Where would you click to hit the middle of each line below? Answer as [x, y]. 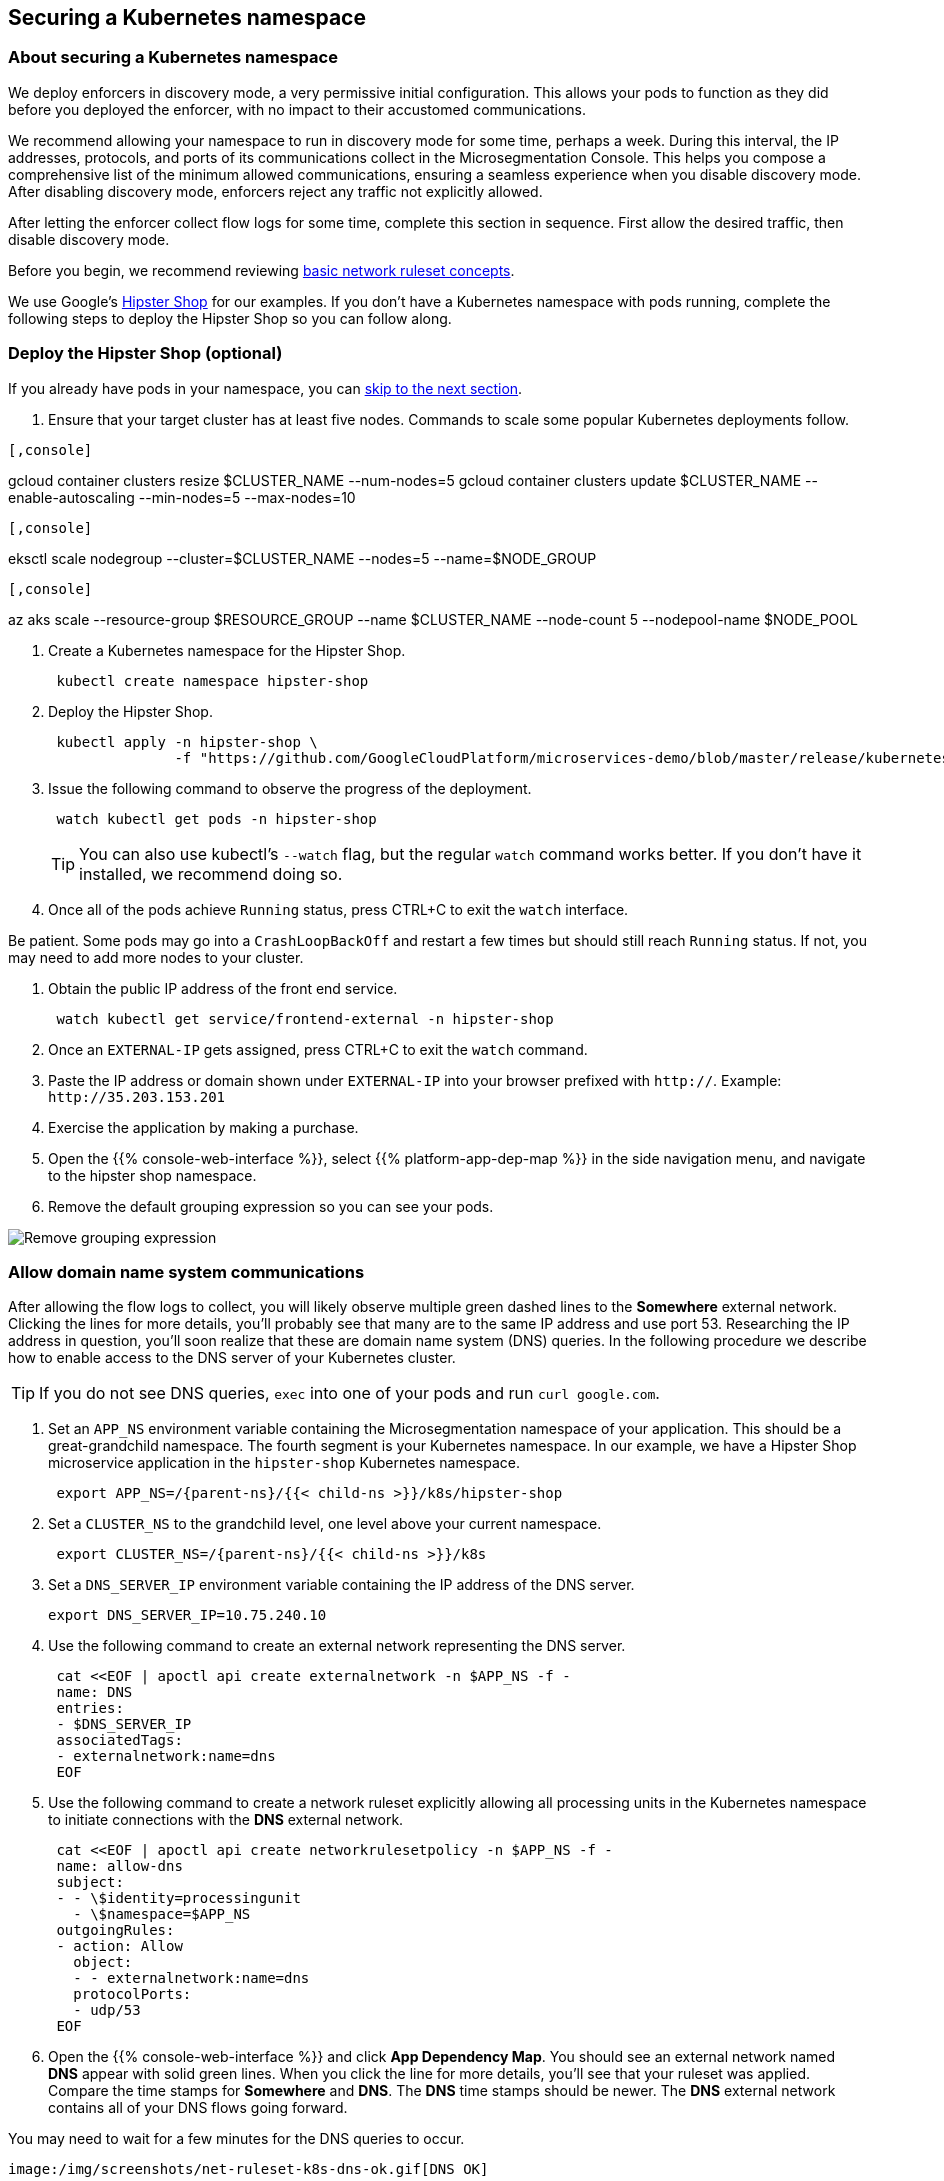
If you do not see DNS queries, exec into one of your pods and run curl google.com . [349, 1393]
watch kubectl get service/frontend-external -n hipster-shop [305, 1018]
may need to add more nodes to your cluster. [156, 957]
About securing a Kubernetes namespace [173, 57]
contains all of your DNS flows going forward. [198, 2108]
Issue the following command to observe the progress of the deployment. [290, 788]
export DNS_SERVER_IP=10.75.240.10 [187, 1615]
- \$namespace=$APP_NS [162, 1914]
